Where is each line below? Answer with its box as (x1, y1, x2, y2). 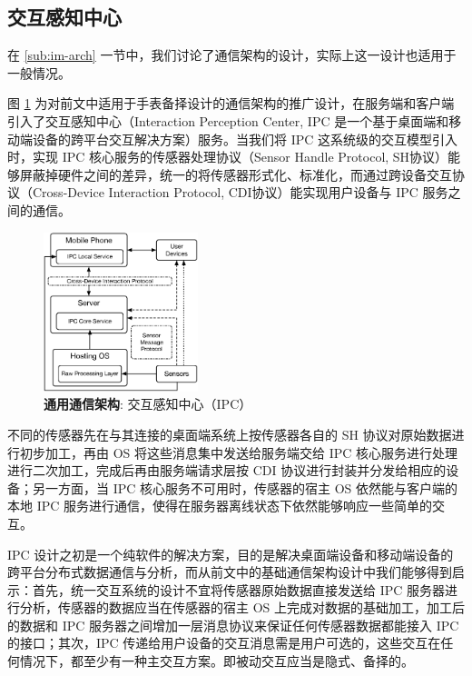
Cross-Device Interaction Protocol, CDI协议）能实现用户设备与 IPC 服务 (32, 183, 448, 202)
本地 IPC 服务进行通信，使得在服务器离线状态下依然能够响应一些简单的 (7, 496, 433, 515)
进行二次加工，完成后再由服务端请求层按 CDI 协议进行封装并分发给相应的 (7, 461, 447, 480)
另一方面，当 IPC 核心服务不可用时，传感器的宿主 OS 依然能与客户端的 (32, 478, 458, 497)
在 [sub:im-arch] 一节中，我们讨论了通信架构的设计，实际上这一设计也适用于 (7, 45, 457, 65)
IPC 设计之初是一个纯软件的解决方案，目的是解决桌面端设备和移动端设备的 (7, 544, 454, 563)
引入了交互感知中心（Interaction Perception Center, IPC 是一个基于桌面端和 (7, 111, 449, 130)
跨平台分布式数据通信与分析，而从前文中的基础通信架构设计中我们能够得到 (7, 562, 452, 582)
